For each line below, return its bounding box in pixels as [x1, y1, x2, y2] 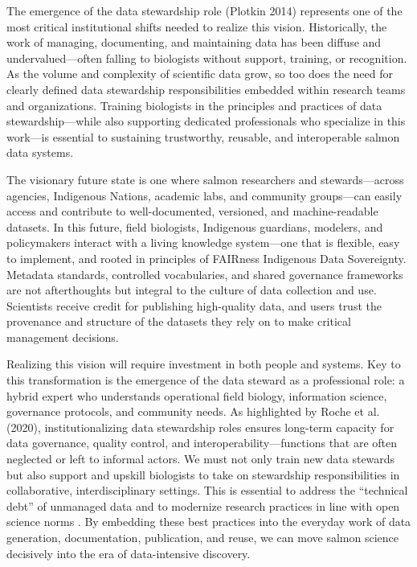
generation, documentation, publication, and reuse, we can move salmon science [6, 529, 399, 545]
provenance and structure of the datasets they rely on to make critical [6, 313, 351, 330]
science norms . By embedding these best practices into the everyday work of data [6, 513, 411, 530]
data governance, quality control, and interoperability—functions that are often [6, 434, 398, 451]
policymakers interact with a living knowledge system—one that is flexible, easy [6, 234, 400, 251]
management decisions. [6, 328, 119, 345]
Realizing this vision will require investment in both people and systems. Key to [6, 355, 401, 372]
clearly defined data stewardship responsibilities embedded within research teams [6, 80, 406, 97]
